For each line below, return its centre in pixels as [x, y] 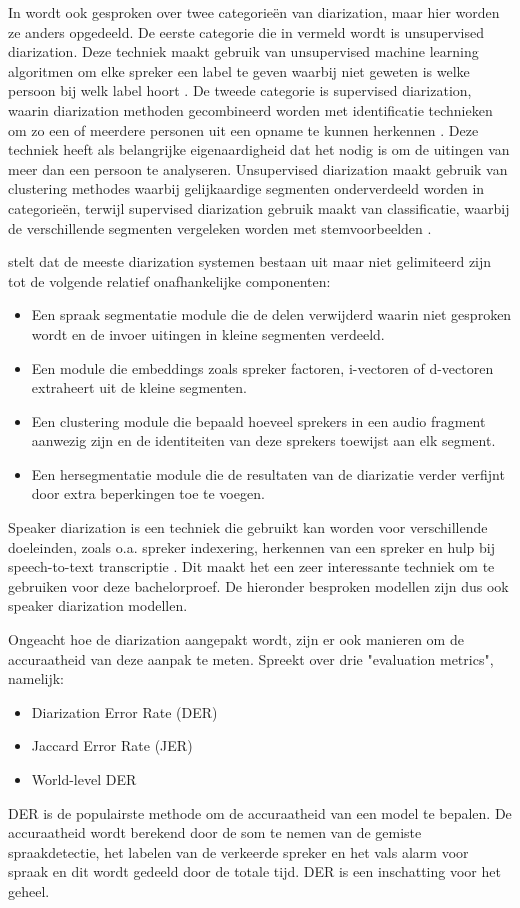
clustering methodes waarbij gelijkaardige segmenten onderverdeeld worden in [246, 188]
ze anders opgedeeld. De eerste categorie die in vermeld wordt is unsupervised [246, 31]
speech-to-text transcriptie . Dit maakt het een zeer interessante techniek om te [251, 566]
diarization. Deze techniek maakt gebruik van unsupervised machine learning [243, 51]
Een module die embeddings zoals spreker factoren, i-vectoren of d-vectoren [262, 367]
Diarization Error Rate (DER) [124, 711]
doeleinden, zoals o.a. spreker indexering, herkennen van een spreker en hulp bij [251, 546]
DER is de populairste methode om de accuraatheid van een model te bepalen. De [260, 812]
